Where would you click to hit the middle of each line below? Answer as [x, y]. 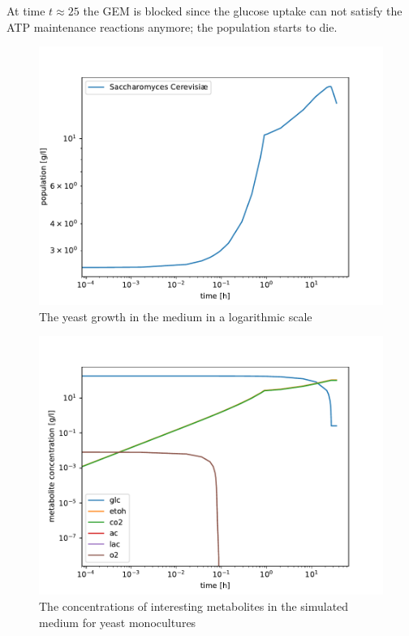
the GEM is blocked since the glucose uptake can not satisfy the [243, 11]
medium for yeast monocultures [118, 622]
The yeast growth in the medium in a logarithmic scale [176, 316]
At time [26, 11]
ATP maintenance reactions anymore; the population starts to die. [172, 26]
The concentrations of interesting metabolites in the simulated [194, 606]
